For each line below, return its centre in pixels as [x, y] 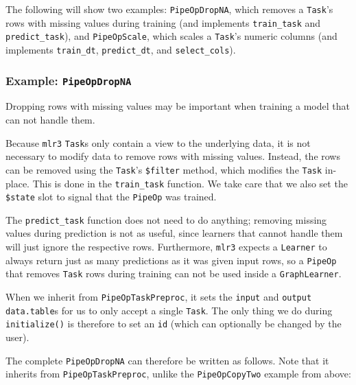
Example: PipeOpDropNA [69, 80]
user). [17, 337]
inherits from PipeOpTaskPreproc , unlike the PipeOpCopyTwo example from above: [178, 374]
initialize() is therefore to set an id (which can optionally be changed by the [174, 324]
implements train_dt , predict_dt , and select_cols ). [121, 49]
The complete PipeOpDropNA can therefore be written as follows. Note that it [167, 360]
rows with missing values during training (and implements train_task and [163, 22]
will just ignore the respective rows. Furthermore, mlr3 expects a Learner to [166, 247]
